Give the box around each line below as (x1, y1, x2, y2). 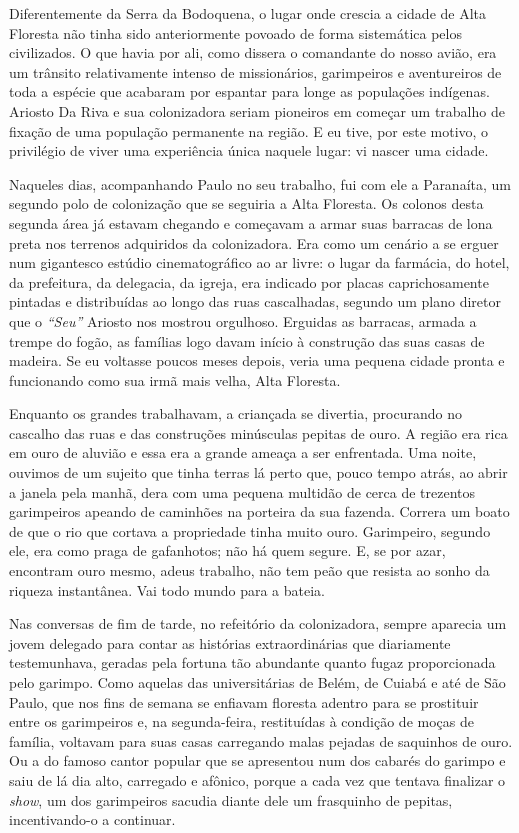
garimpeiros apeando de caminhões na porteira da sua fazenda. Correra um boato (9, 501, 510, 522)
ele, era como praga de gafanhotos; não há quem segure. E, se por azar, (9, 540, 446, 561)
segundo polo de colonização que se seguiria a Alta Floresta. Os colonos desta (9, 193, 484, 214)
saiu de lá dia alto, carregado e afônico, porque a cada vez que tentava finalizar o (9, 769, 506, 790)
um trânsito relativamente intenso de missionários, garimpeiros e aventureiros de (9, 61, 502, 82)
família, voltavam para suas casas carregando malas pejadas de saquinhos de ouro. (9, 730, 513, 751)
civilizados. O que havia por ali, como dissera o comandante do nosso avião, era (9, 42, 497, 63)
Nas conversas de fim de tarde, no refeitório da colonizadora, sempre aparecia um (9, 613, 507, 634)
